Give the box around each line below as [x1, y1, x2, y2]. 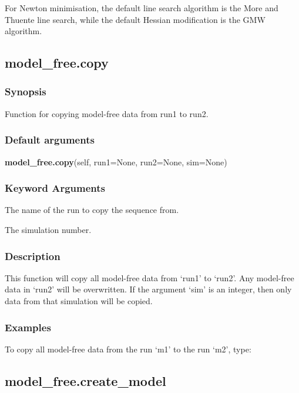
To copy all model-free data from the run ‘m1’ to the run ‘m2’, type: [5, 342, 251, 355]
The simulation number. [5, 224, 92, 235]
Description [5, 248, 61, 263]
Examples [5, 319, 51, 334]
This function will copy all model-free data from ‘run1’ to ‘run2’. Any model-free [5, 271, 294, 284]
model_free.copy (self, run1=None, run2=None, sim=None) [5, 155, 227, 168]
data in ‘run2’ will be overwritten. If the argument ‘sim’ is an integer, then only [5, 283, 292, 295]
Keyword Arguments [5, 181, 106, 195]
